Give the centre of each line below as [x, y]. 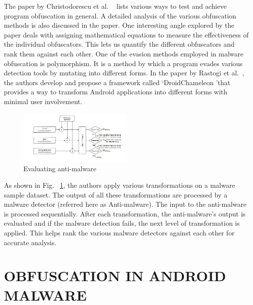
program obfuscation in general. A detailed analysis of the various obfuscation [120, 15]
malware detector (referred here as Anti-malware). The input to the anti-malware [125, 204]
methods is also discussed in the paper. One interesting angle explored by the [119, 25]
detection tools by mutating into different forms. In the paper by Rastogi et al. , [124, 73]
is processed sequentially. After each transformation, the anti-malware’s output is [125, 213]
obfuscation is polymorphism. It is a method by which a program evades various [123, 63]
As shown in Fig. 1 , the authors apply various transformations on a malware [119, 185]
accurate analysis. [30, 242]
